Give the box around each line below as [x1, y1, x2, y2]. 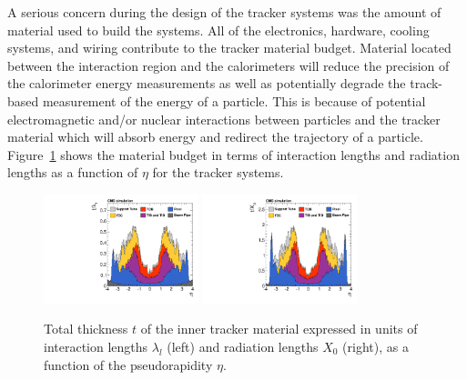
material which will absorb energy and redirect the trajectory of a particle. [7, 127, 423, 146]
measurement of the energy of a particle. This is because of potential [42, 91, 426, 110]
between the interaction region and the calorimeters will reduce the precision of [7, 55, 450, 75]
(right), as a [342, 336, 409, 355]
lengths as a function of [7, 163, 138, 182]
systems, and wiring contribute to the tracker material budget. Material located [7, 38, 452, 57]
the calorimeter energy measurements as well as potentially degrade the [7, 74, 406, 93]
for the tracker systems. [152, 163, 284, 182]
